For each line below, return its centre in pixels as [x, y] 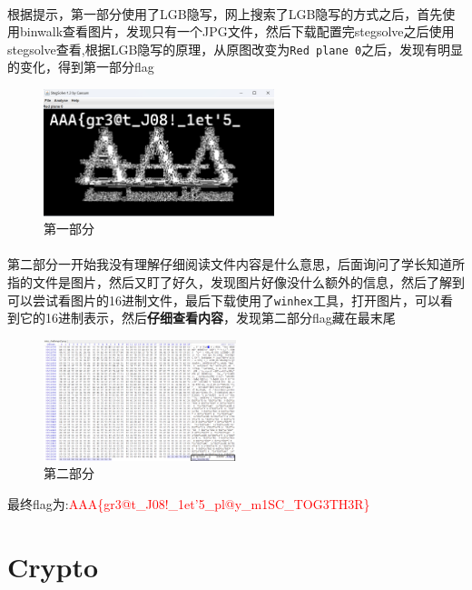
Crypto [53, 566]
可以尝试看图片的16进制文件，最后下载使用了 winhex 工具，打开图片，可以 [224, 300]
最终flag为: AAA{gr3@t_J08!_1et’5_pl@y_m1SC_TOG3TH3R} [189, 503]
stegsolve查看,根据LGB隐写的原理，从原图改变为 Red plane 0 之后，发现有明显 [236, 49]
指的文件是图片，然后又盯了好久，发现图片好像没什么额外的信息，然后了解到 [236, 282]
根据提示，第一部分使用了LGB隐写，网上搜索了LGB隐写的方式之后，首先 [225, 13]
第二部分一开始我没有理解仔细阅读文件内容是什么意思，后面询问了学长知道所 [236, 264]
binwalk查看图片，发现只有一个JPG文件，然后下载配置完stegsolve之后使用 [237, 31]
